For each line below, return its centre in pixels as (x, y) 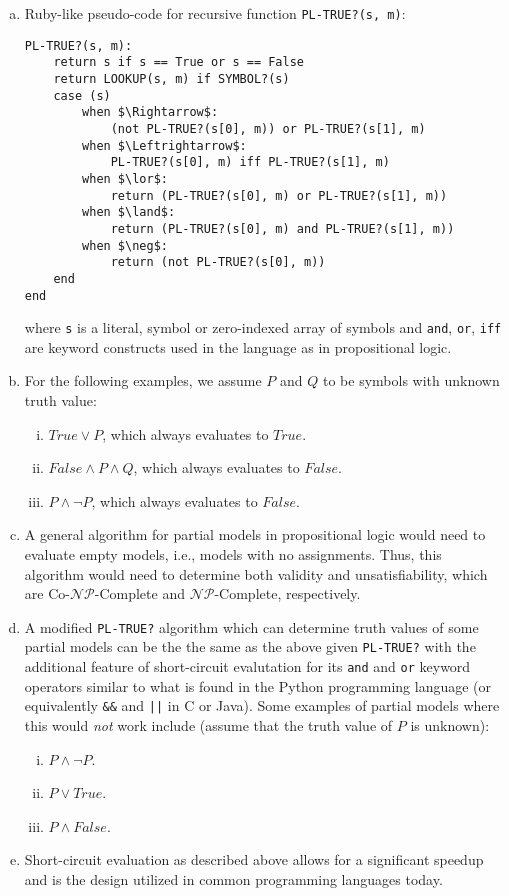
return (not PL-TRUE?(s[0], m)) (218, 262)
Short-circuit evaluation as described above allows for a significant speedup (254, 859)
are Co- (47, 593)
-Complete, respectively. (287, 593)
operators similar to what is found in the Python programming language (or (258, 685)
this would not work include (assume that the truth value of (208, 724)
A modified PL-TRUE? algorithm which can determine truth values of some (251, 626)
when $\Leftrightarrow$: (164, 145)
